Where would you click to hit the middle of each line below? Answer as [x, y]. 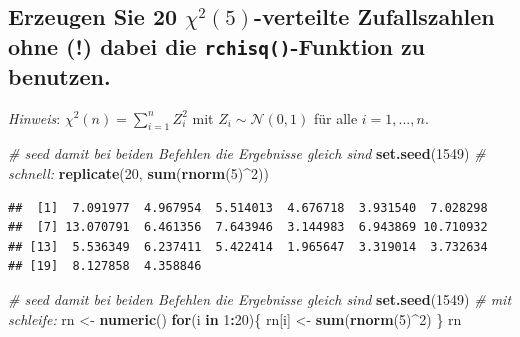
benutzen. [59, 75]
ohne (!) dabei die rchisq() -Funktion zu [217, 45]
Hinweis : [34, 117]
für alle [335, 117]
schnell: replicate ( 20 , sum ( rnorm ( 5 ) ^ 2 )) [138, 172]
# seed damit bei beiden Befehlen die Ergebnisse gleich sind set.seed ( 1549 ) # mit [260, 298]
